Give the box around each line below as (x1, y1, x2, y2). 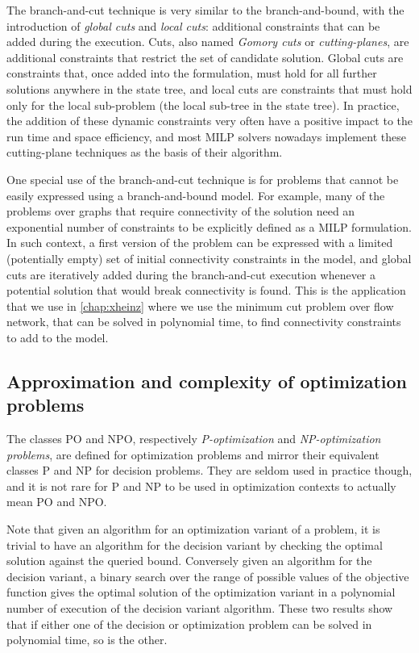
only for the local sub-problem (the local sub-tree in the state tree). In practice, (6, 96, 400, 113)
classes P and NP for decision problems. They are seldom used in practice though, (6, 462, 413, 479)
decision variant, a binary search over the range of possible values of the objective (6, 567, 409, 584)
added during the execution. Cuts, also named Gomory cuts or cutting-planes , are (6, 33, 409, 50)
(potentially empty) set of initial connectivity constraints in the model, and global (6, 249, 412, 266)
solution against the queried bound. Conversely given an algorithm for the (6, 552, 372, 569)
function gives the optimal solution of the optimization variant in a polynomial (6, 584, 396, 601)
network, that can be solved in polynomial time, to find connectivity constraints (6, 313, 401, 330)
